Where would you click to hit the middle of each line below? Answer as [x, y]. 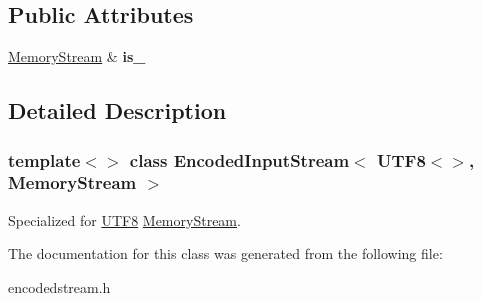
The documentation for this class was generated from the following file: [225, 253]
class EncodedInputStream [239, 159]
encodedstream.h [59, 286]
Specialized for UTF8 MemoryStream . [124, 219]
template [44, 159]
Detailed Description [117, 110]
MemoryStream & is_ [77, 56]
